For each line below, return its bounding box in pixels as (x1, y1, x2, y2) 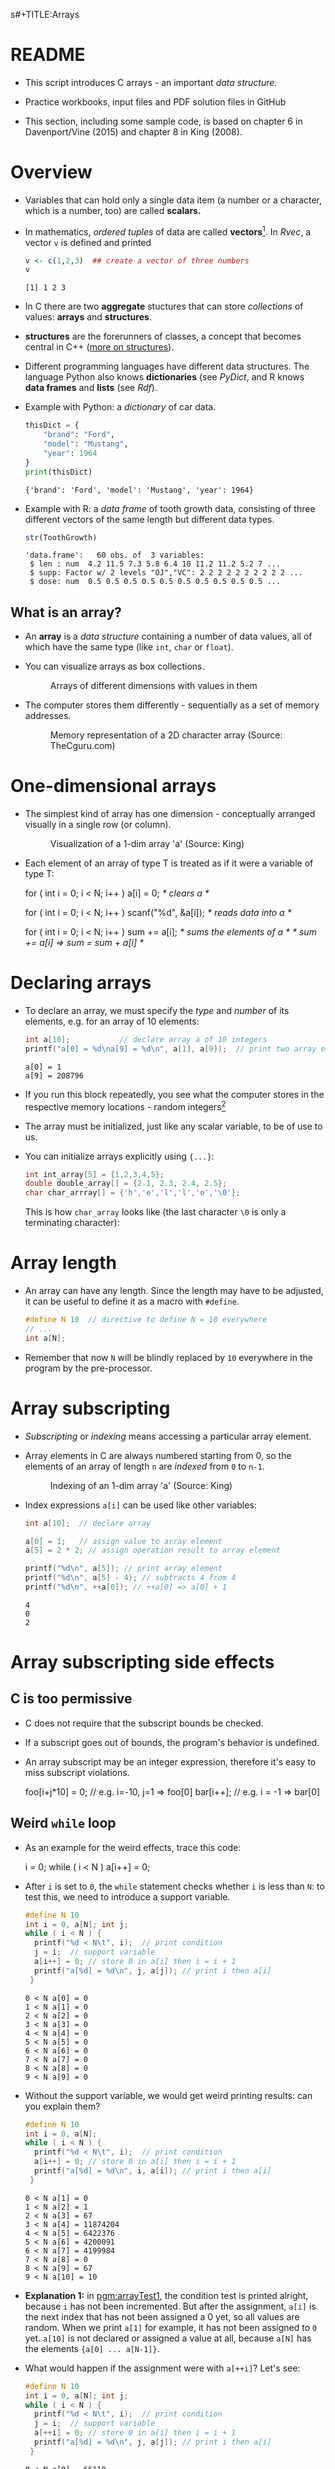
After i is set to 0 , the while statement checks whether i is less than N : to (24, 1880, 325, 1892)
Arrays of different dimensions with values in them (49, 680, 258, 692)
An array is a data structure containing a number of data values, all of (24, 630, 313, 643)
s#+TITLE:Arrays (10, 9, 80, 20)
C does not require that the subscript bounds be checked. (24, 1717, 264, 1729)
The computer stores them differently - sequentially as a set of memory (24, 699, 320, 711)
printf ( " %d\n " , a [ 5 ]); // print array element (24, 1564, 223, 1574)
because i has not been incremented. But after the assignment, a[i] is (24, 2300, 317, 2312)
